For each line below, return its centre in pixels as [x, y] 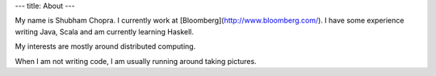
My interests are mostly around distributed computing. [105, 46]
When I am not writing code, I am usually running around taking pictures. [136, 61]
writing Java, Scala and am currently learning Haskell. [104, 31]
